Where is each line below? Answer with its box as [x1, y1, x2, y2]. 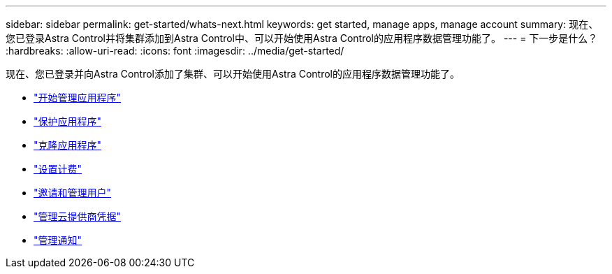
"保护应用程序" [34, 115, 102, 127]
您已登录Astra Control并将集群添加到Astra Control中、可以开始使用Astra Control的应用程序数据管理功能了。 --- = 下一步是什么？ [6, 32, 598, 44]
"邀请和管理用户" [34, 187, 112, 199]
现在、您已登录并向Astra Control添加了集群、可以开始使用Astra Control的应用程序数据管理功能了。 [6, 68, 460, 80]
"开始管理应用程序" [34, 92, 122, 103]
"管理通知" [34, 234, 82, 246]
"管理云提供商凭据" [34, 210, 122, 222]
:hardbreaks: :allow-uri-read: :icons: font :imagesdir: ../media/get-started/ [6, 45, 344, 57]
